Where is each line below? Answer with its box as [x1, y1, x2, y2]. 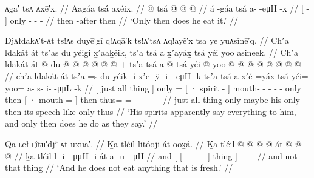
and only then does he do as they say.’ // [5, 117, 158, 130]
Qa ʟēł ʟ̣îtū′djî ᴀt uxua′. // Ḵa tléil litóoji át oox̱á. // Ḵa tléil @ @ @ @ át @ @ [5, 137, 302, 150]
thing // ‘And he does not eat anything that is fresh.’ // [23, 161, 233, 174]
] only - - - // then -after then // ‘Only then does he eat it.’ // [5, 13, 238, 26]
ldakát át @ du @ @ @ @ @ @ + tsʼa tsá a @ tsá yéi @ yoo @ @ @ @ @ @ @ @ [5, 58, 301, 70]
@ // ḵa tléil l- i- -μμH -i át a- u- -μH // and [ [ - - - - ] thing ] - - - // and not [5, 149, 298, 162]
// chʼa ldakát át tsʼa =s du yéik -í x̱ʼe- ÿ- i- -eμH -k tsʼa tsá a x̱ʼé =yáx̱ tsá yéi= [5, 69, 309, 82]
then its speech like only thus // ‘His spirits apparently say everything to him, [5, 105, 296, 117]
